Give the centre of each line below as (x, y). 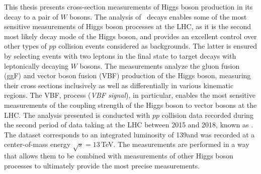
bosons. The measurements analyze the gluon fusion (160, 65)
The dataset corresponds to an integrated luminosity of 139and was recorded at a (129, 134)
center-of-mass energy (37, 144)
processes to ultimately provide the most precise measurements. (102, 165)
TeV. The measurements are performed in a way (175, 144)
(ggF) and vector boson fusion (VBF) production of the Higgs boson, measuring (127, 75)
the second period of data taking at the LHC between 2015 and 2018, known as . (129, 125)
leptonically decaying (36, 65)
